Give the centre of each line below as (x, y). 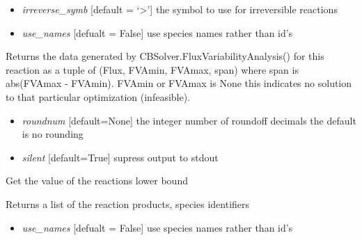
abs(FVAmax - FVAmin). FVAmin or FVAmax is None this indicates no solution (179, 83)
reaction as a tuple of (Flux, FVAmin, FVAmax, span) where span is (152, 69)
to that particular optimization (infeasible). (98, 96)
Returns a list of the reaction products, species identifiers (128, 203)
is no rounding (53, 134)
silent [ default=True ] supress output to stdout (120, 157)
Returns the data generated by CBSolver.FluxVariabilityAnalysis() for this (165, 56)
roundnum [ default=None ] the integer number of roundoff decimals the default (189, 120)
